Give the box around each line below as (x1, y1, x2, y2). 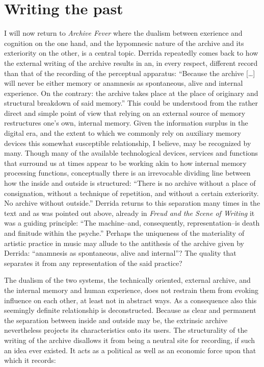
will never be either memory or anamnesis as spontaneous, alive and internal (4, 78, 243, 88)
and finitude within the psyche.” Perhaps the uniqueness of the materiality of (4, 228, 245, 238)
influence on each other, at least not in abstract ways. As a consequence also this (4, 295, 257, 305)
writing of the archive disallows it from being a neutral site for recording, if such (4, 334, 255, 345)
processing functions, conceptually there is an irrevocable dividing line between (4, 167, 251, 178)
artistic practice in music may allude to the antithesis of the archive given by (4, 237, 244, 248)
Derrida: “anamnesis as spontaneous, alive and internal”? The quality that (4, 248, 236, 258)
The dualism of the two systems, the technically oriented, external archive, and (4, 275, 251, 285)
